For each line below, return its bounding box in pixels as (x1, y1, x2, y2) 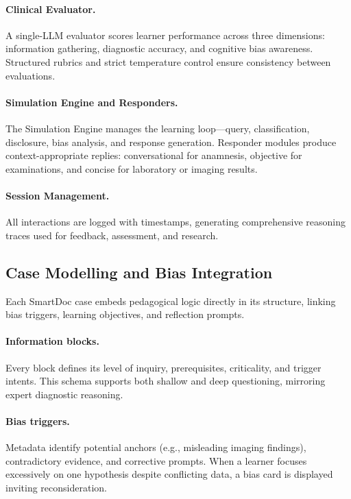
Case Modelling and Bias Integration (5, 261, 273, 282)
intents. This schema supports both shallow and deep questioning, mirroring (5, 374, 326, 388)
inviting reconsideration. (5, 480, 107, 494)
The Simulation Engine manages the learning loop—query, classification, (5, 121, 310, 135)
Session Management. (5, 188, 110, 202)
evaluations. (5, 68, 56, 82)
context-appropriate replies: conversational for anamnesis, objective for (5, 148, 302, 162)
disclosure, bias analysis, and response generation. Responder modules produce (5, 134, 337, 149)
